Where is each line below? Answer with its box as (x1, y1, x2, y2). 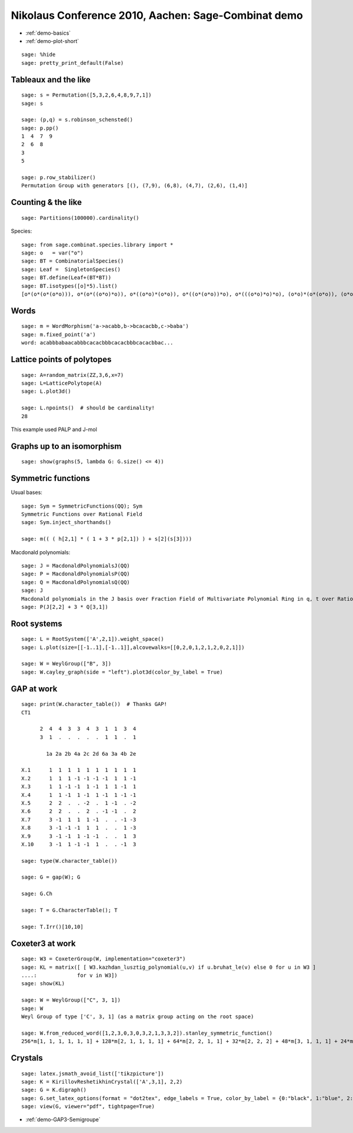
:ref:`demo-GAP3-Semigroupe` (25, 1116, 101, 1123)
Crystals (11, 1053, 44, 1063)
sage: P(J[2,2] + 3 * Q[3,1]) (21, 604, 109, 610)
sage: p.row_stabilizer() (21, 174, 96, 181)
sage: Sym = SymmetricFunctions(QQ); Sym (21, 502, 142, 509)
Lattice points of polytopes (11, 354, 112, 365)
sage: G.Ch (21, 890, 53, 897)
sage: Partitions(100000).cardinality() (21, 214, 139, 221)
